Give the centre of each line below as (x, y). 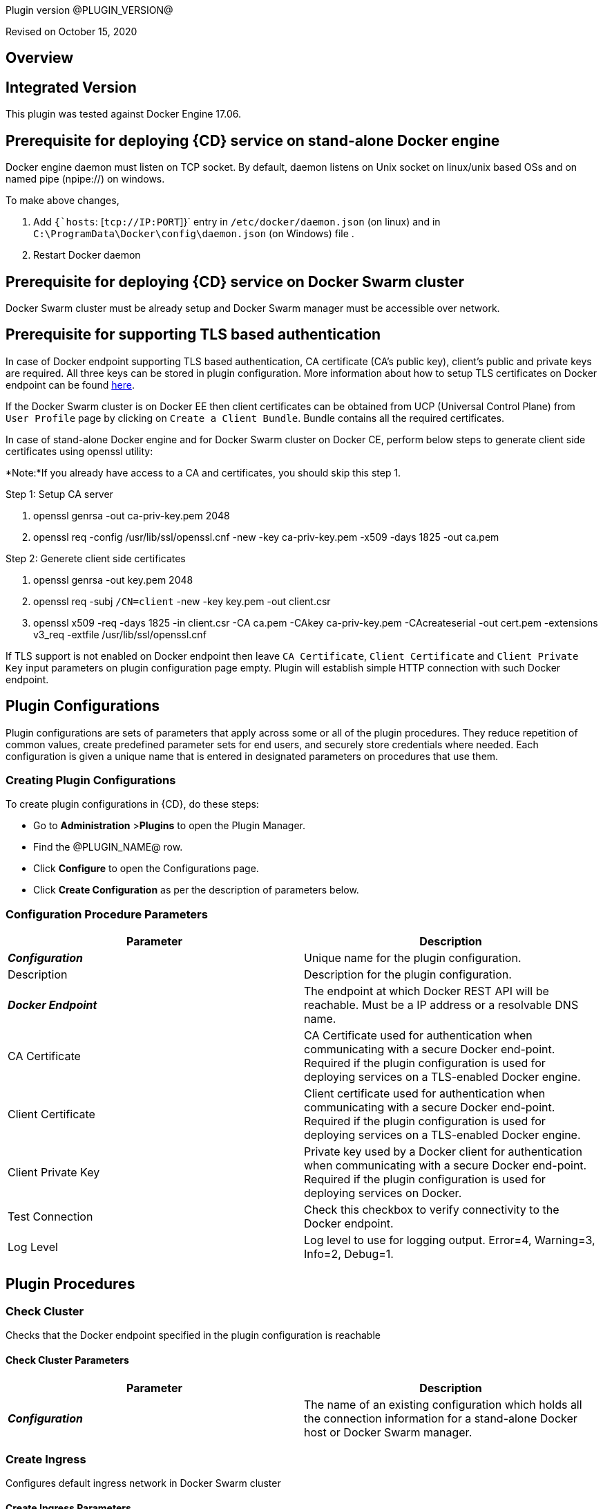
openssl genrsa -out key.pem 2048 (113, 580)
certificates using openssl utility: (79, 451)
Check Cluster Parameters (67, 1360)
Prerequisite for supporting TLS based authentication (193, 335)
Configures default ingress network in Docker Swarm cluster (143, 1483)
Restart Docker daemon (87, 255)
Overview (40, 58)
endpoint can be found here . (70, 385)
